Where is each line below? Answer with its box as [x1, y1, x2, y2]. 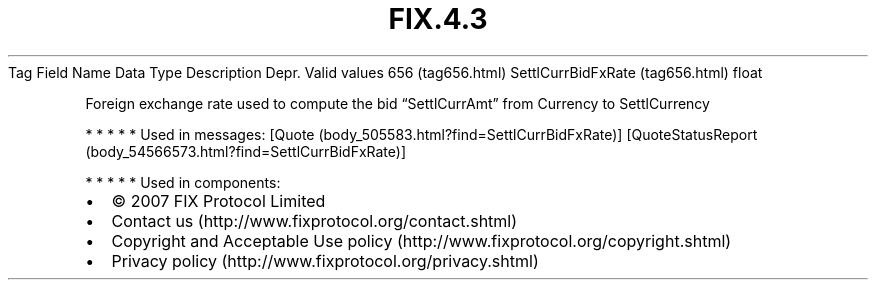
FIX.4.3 [388, 2, 488, 36]
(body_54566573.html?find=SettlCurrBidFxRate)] [85, 142, 407, 160]
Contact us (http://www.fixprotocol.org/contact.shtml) [111, 210, 518, 231]
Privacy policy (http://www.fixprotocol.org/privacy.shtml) [111, 250, 539, 271]
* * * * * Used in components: [85, 173, 281, 191]
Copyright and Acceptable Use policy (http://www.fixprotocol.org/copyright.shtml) [111, 230, 732, 251]
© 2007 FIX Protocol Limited [111, 190, 326, 211]
